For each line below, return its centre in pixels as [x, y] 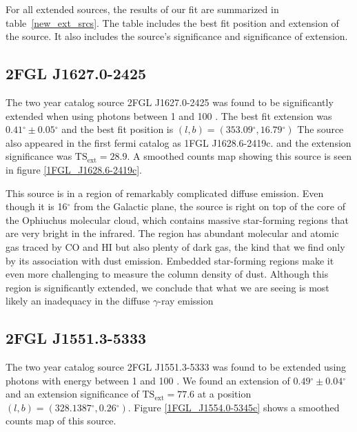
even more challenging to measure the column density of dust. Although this [167, 274]
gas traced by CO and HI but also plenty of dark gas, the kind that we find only [175, 246]
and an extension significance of [72, 394]
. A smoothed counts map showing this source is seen [239, 156]
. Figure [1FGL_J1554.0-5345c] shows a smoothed [234, 407]
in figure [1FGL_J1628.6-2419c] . [74, 169]
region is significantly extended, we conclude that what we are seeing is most [167, 287]
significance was [39, 156]
